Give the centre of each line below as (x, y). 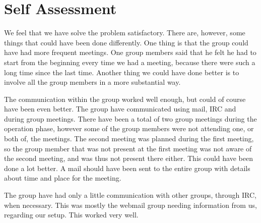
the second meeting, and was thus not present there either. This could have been (128, 158)
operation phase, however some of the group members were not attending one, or (129, 128)
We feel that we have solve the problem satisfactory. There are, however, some (125, 33)
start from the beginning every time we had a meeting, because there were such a (130, 62)
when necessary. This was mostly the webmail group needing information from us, (130, 205)
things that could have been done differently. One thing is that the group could (126, 42)
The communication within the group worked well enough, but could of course (125, 99)
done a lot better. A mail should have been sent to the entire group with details (127, 168)
